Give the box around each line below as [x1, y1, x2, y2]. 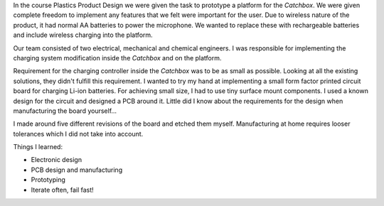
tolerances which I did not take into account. [13, 129, 144, 138]
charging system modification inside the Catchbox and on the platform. [13, 53, 222, 62]
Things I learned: [13, 143, 63, 151]
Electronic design [31, 156, 82, 164]
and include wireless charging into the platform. [13, 31, 153, 39]
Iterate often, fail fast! [31, 185, 94, 194]
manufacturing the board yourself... [13, 107, 117, 115]
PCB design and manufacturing [31, 166, 123, 174]
